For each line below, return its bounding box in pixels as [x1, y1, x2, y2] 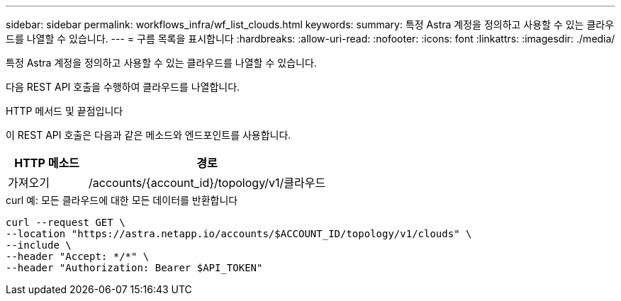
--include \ [6, 239, 72, 251]
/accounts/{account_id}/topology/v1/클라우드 [89, 176, 326, 190]
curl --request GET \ [6, 217, 125, 228]
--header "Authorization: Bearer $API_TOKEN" [6, 262, 263, 273]
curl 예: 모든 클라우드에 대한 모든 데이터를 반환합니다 [6, 194, 238, 206]
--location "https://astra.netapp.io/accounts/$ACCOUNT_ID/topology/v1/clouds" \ [6, 228, 472, 239]
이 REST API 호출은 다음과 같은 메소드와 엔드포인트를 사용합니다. [6, 129, 291, 141]
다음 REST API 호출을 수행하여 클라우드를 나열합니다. [6, 81, 240, 93]
